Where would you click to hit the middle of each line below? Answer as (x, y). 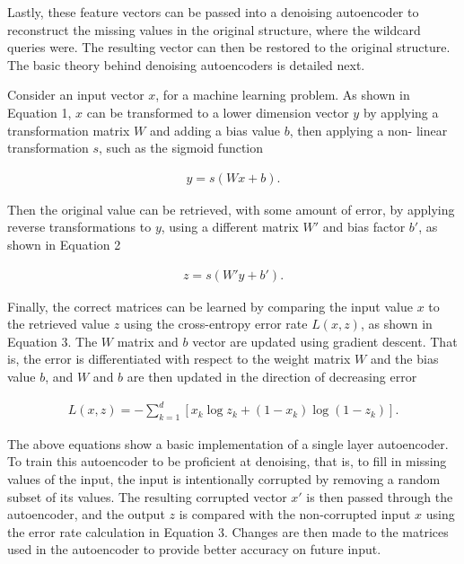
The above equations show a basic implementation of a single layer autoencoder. (228, 443)
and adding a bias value (215, 130)
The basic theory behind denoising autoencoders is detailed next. (186, 64)
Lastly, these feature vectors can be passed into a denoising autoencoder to (213, 12)
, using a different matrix (230, 227)
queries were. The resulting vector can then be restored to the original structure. (229, 47)
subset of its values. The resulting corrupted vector (147, 496)
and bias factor (364, 227)
